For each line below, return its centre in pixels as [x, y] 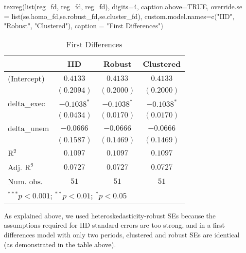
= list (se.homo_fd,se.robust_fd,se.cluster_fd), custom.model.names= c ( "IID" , [119, 16]
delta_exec [26, 103]
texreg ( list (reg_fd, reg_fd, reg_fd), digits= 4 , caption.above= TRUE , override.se [123, 6]
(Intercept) [26, 78]
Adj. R [19, 167]
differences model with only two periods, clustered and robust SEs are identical [122, 234]
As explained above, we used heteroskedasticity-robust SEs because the [110, 215]
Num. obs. [25, 181]
